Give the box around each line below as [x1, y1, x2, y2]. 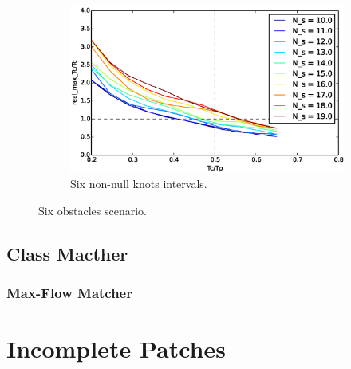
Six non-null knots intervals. [70, 175, 207, 192]
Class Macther [6, 241, 128, 266]
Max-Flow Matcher [6, 283, 132, 303]
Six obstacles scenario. [38, 202, 147, 219]
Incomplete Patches [6, 332, 226, 365]
